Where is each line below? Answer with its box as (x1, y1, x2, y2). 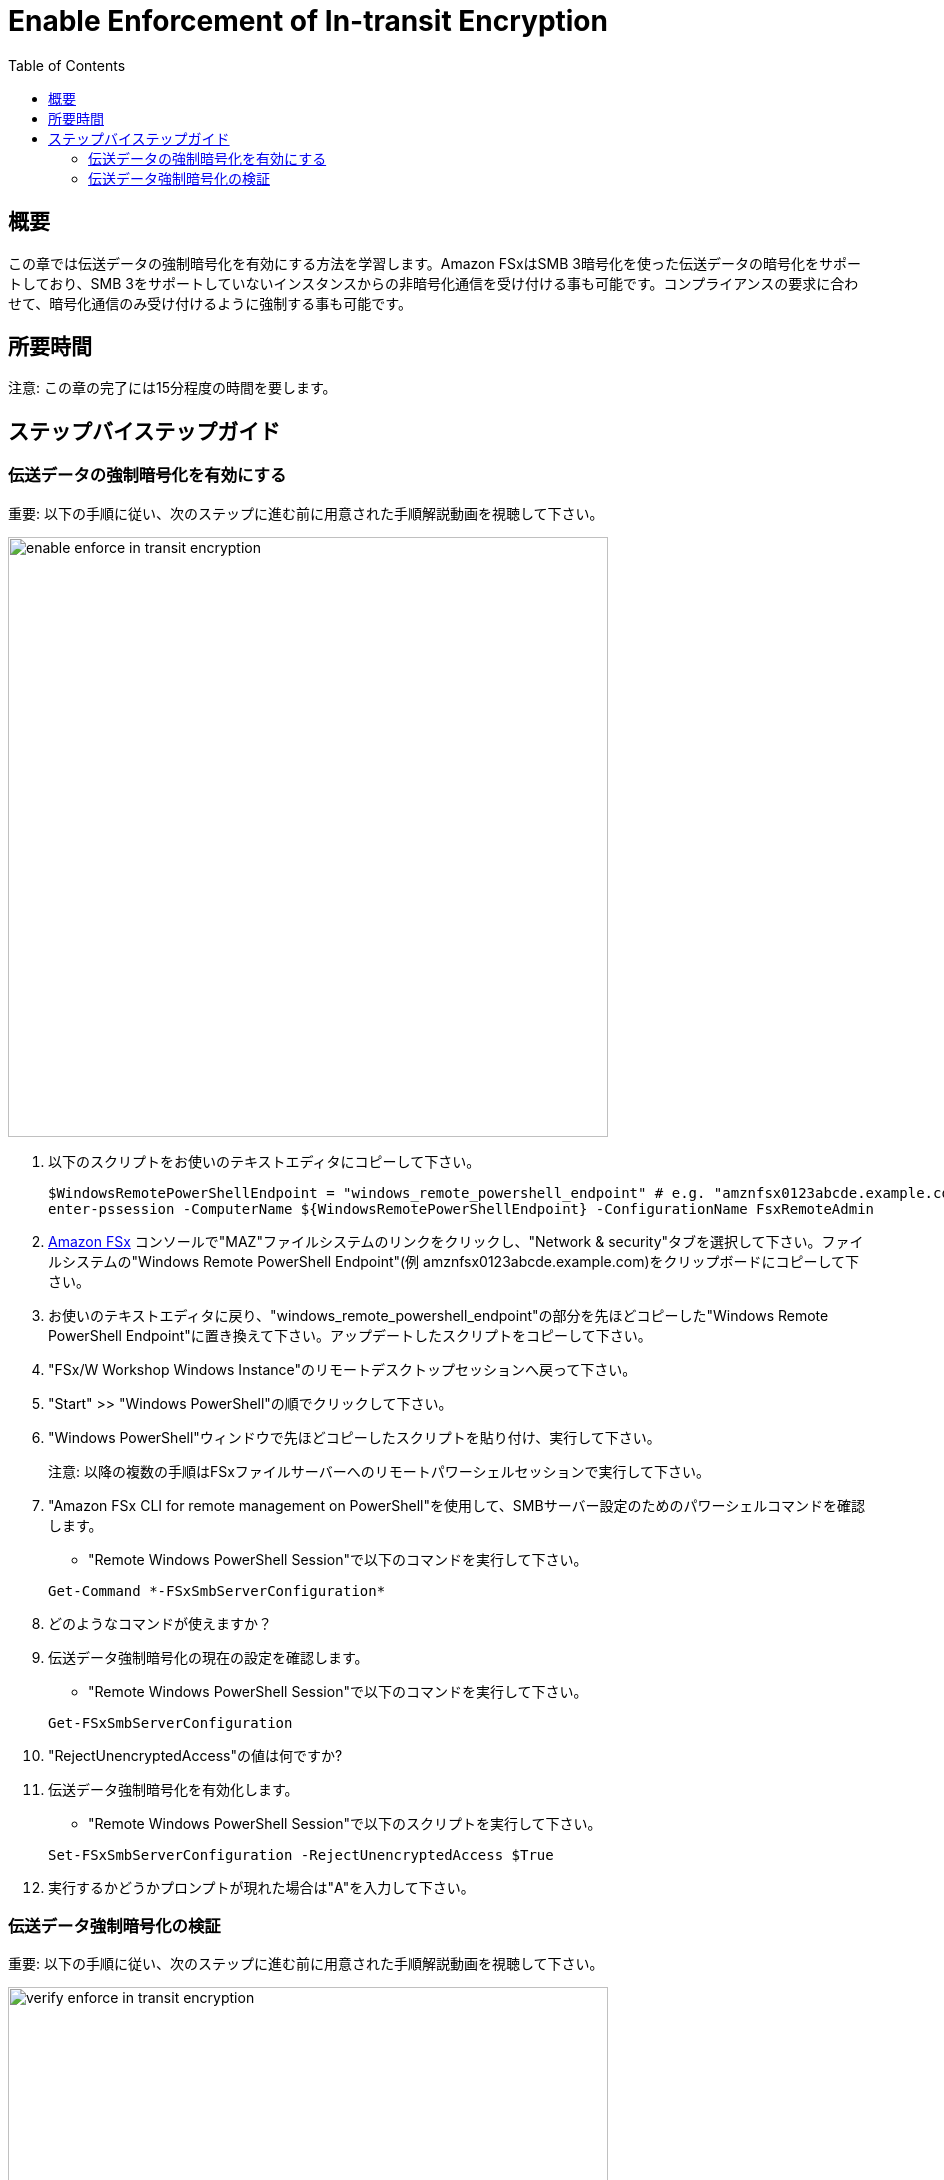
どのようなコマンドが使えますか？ (48, 1614, 272, 1632)
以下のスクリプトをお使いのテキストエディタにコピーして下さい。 (48, 1152, 481, 1170)
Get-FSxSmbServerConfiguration (48, 1714, 293, 1731)
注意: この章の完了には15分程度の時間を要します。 (8, 379, 337, 397)
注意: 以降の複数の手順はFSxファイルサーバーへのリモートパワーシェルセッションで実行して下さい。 (48, 1462, 711, 1480)
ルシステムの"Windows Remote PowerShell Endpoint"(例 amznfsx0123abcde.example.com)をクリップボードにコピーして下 (48, 1252, 860, 1270)
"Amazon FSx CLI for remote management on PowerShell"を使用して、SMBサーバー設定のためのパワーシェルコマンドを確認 (48, 1496, 865, 1514)
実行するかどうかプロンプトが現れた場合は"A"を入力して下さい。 (48, 1878, 475, 1896)
